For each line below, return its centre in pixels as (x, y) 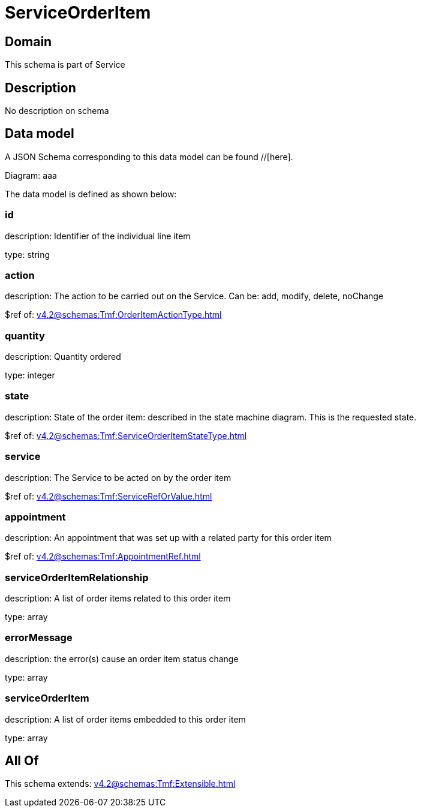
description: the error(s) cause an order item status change (122, 658)
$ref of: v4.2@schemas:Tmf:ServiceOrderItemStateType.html (126, 435)
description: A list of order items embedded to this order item (125, 719)
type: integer (30, 375)
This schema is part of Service (65, 65)
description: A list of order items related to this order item (118, 599)
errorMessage (39, 638)
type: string (28, 254)
